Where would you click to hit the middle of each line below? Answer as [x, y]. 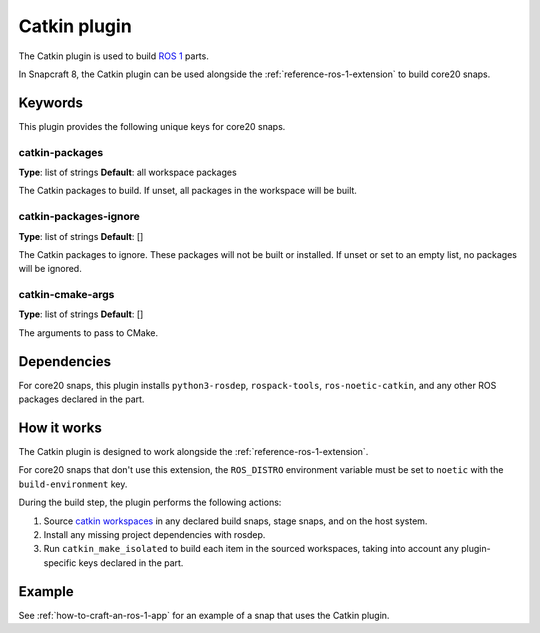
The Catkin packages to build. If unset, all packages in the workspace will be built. [187, 191]
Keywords [51, 102]
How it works [60, 427]
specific [60, 562]
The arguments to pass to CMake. [88, 332]
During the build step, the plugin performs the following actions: [150, 502]
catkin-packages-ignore [79, 217]
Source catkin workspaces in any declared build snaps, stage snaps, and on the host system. [235, 521]
